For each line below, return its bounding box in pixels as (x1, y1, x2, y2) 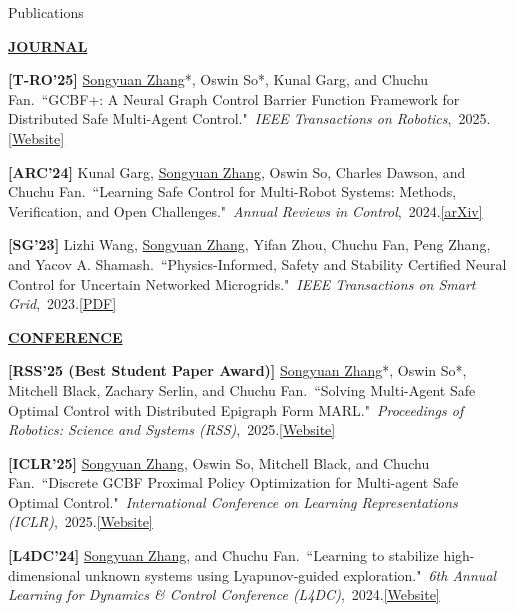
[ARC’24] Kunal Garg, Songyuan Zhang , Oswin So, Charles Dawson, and (8, 161, 466, 182)
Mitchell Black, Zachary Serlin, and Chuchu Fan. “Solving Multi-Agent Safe (8, 379, 476, 400)
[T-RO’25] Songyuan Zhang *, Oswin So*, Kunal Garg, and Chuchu (8, 69, 429, 90)
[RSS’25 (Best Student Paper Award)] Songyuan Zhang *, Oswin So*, (8, 360, 467, 381)
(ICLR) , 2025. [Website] (8, 511, 153, 532)
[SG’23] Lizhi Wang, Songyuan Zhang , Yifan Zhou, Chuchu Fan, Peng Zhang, (8, 234, 491, 255)
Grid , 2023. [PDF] (8, 293, 117, 314)
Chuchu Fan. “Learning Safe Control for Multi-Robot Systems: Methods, (8, 181, 457, 202)
